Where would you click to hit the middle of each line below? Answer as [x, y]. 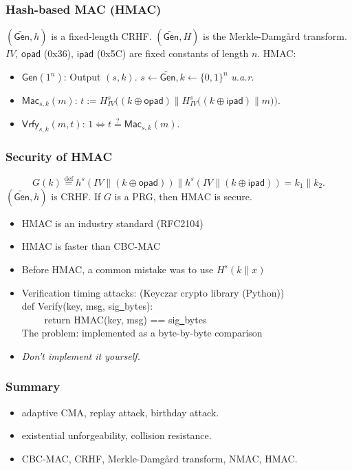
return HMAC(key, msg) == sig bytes [125, 319]
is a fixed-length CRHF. [101, 36]
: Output [82, 77]
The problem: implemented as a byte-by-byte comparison [142, 333]
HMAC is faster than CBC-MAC [91, 246]
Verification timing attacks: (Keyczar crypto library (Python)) [153, 292]
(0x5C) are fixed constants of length [173, 53]
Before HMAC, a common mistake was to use [118, 269]
